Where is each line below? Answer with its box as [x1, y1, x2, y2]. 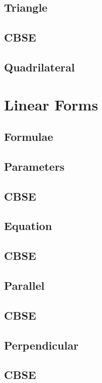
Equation [4, 218, 52, 234]
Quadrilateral [4, 59, 75, 74]
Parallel [4, 278, 45, 293]
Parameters [4, 158, 65, 174]
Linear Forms [4, 94, 98, 114]
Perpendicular [4, 337, 79, 353]
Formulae [4, 129, 53, 144]
